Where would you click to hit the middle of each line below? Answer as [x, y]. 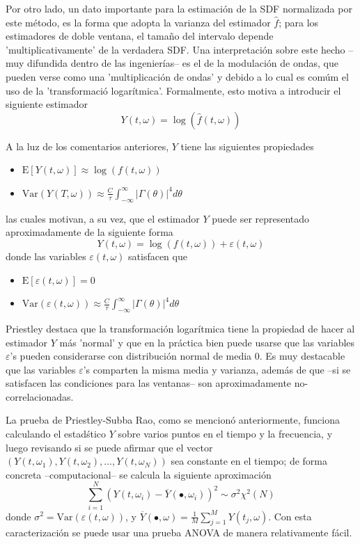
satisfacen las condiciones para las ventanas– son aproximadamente [149, 383]
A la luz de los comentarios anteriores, [87, 146]
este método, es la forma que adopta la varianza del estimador [138, 22]
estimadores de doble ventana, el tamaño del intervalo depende [140, 36]
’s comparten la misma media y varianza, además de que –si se [217, 369]
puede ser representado [261, 218]
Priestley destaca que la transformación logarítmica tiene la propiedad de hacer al [180, 328]
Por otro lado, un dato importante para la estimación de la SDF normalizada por [179, 8]
